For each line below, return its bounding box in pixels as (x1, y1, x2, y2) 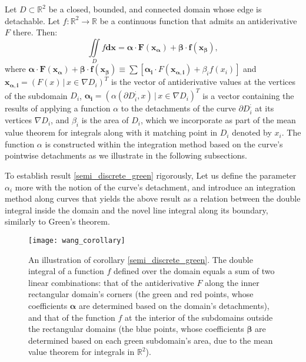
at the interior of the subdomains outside (125, 311, 273, 323)
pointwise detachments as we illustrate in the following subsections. (5, 149, 247, 162)
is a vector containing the (202, 89, 294, 101)
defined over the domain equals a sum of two (113, 265, 275, 277)
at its (255, 102, 274, 114)
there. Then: (12, 26, 58, 38)
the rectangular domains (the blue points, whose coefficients (28, 322, 244, 335)
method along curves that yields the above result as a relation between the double (5, 192, 301, 205)
